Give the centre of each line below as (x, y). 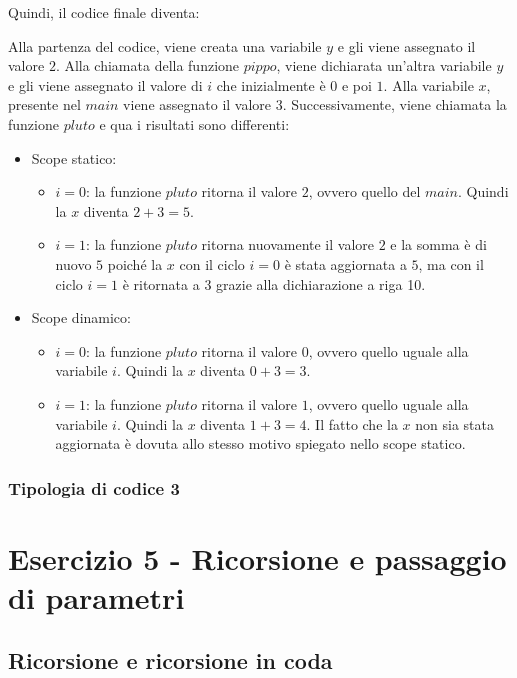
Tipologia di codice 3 (94, 487)
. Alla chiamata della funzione (147, 65)
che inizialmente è (271, 84)
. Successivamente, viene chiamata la (394, 104)
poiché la (135, 263)
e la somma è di (438, 244)
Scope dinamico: (81, 317)
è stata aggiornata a (345, 263)
